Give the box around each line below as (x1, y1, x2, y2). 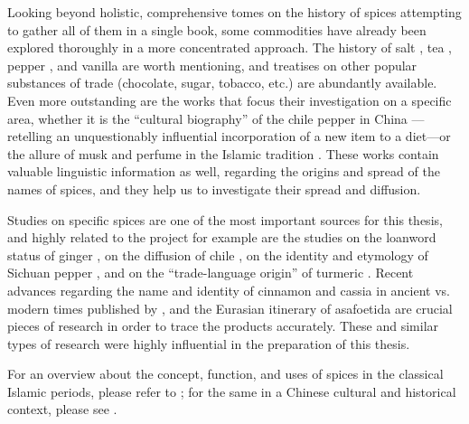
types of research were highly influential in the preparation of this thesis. (7, 334, 410, 353)
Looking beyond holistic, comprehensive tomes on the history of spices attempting (7, 3, 462, 21)
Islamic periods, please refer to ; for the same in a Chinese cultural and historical (7, 382, 456, 400)
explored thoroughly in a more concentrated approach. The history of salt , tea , (7, 38, 452, 57)
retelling (7, 127, 52, 146)
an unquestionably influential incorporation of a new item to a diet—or (56, 127, 451, 146)
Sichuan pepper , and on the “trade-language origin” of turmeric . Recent (7, 263, 414, 282)
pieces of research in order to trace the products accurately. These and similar (7, 316, 439, 335)
